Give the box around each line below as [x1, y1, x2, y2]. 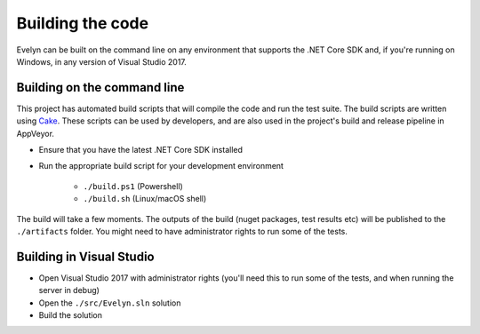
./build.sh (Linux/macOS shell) [83, 194, 207, 204]
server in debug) [38, 285, 100, 296]
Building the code [16, 13, 149, 33]
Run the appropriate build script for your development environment [38, 161, 284, 171]
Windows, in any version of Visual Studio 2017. [16, 56, 187, 67]
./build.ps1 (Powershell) [83, 180, 184, 191]
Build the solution [38, 310, 102, 321]
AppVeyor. [16, 128, 55, 139]
